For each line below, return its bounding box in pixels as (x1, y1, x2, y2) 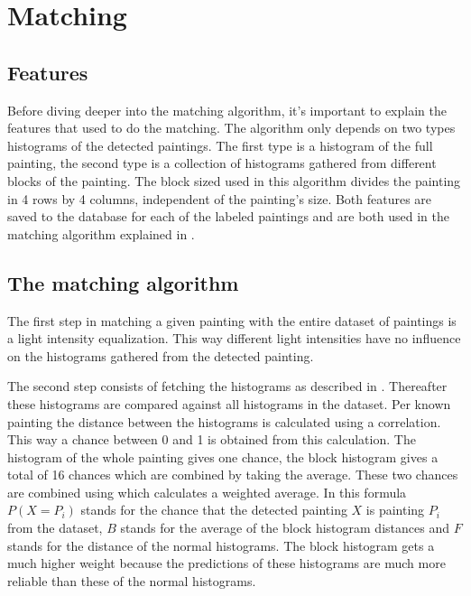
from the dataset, (7, 518, 103, 537)
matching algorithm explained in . (7, 224, 195, 243)
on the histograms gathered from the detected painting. (7, 346, 314, 365)
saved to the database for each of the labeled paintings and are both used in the (7, 207, 449, 226)
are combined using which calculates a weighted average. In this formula (7, 482, 407, 501)
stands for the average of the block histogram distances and (120, 518, 449, 537)
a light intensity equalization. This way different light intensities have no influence (7, 329, 461, 348)
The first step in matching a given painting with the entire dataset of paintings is (7, 311, 457, 330)
